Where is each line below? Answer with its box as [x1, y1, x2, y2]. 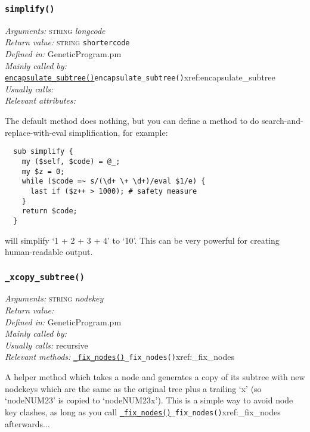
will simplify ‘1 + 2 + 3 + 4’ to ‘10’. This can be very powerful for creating [5, 234, 280, 246]
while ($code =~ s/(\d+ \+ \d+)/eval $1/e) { [21, 177, 206, 186]
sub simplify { [13, 147, 73, 156]
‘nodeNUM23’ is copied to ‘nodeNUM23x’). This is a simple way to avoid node [5, 394, 293, 406]
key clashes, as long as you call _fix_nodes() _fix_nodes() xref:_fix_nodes [5, 405, 281, 418]
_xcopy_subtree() [5, 272, 85, 282]
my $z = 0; [21, 167, 65, 176]
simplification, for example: [69, 126, 168, 138]
